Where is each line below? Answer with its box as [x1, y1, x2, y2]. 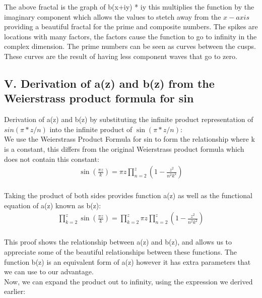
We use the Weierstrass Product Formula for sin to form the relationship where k [4, 134, 255, 144]
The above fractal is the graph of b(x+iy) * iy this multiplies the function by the [4, 2, 254, 12]
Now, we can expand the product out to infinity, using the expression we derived [4, 276, 253, 286]
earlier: [4, 286, 26, 296]
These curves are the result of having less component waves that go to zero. [4, 50, 237, 61]
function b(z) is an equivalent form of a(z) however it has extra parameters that [4, 256, 251, 267]
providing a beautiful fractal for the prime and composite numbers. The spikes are [4, 21, 258, 32]
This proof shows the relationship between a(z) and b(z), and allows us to [4, 236, 232, 247]
